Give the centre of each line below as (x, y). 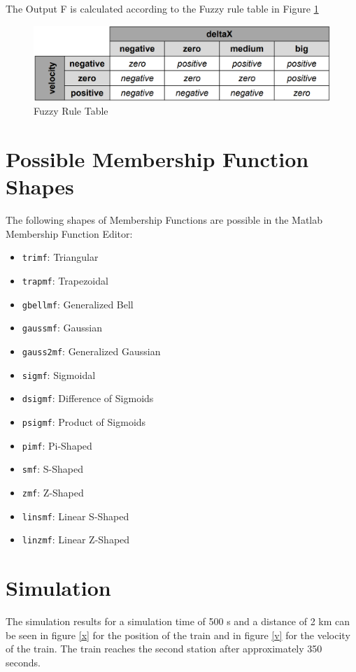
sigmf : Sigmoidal (59, 374)
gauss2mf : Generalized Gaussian (91, 351)
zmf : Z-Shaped (53, 492)
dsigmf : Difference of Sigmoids (88, 398)
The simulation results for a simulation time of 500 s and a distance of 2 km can (178, 621)
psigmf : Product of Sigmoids (84, 421)
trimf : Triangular (60, 257)
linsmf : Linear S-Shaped (76, 516)
